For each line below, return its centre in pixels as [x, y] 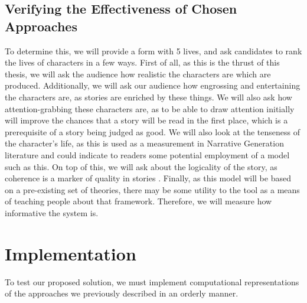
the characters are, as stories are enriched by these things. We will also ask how [148, 97]
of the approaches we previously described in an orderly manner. [122, 293]
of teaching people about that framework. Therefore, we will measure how [138, 201]
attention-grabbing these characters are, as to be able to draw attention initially [150, 108]
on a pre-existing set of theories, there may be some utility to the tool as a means [152, 189]
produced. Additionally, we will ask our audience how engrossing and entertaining [153, 85]
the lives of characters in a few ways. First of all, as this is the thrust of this [142, 62]
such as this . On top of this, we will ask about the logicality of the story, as [141, 166]
